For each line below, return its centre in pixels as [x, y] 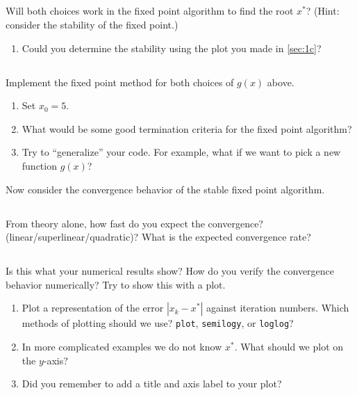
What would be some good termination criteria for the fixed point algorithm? [187, 128]
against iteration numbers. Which [278, 308]
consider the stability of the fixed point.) [92, 24]
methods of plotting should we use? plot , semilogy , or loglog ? [158, 323]
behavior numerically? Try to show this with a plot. [116, 284]
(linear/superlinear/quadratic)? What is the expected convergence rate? [158, 237]
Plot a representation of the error [93, 308]
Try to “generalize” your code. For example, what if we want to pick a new [181, 152]
